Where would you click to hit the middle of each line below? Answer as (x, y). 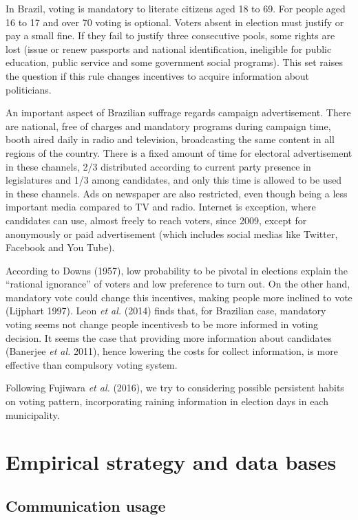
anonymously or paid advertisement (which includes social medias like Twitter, (172, 234)
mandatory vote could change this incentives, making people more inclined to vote (179, 297)
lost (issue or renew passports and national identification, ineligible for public (169, 48)
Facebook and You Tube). (60, 247)
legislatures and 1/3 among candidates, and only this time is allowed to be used (174, 180)
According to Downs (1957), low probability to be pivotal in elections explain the (177, 270)
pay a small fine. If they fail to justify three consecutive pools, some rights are (170, 35)
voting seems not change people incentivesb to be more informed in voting (162, 324)
